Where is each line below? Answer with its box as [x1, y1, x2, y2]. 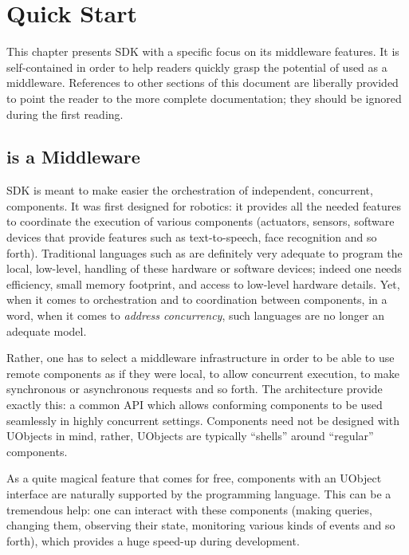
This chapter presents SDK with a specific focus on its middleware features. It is [6, 43, 399, 60]
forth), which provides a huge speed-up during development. [6, 532, 300, 549]
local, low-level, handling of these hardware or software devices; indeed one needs [6, 260, 402, 277]
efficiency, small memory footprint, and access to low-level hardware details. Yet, [6, 275, 400, 292]
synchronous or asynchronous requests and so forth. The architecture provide [6, 380, 383, 397]
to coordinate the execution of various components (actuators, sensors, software [6, 213, 395, 230]
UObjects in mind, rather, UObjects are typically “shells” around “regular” [6, 427, 374, 444]
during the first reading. [6, 105, 124, 122]
